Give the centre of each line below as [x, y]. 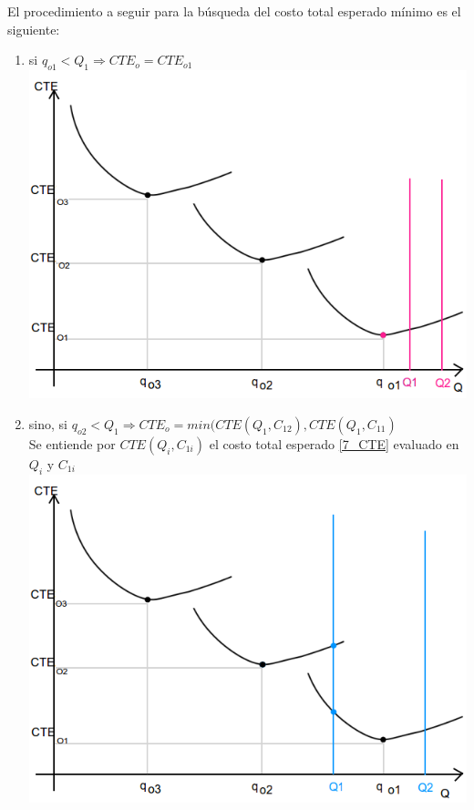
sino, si [48, 423]
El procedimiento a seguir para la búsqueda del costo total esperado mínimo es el [234, 11]
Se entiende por [72, 443]
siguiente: [34, 29]
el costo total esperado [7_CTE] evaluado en [334, 443]
